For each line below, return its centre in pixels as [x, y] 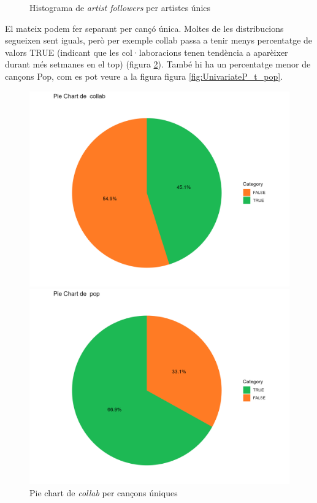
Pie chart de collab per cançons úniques [104, 492]
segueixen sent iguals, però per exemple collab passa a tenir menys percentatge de [159, 40]
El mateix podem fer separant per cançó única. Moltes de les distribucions [144, 28]
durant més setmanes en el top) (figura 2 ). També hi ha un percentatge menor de [158, 64]
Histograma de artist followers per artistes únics [120, 7]
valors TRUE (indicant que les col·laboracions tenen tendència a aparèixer [147, 52]
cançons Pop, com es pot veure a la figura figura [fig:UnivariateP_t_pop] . [144, 76]
